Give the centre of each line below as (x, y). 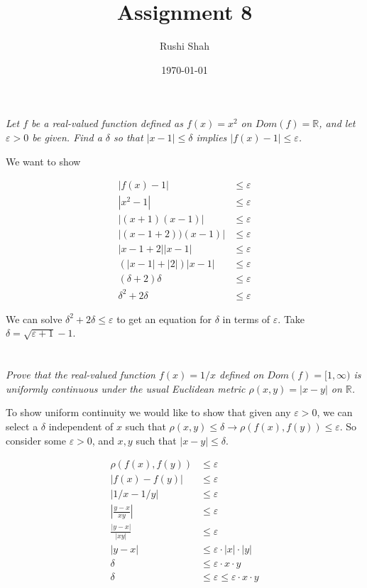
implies (212, 137)
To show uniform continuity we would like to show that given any (148, 412)
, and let (337, 123)
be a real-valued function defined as (107, 123)
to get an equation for (164, 318)
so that (128, 137)
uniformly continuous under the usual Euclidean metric (126, 388)
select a (22, 426)
